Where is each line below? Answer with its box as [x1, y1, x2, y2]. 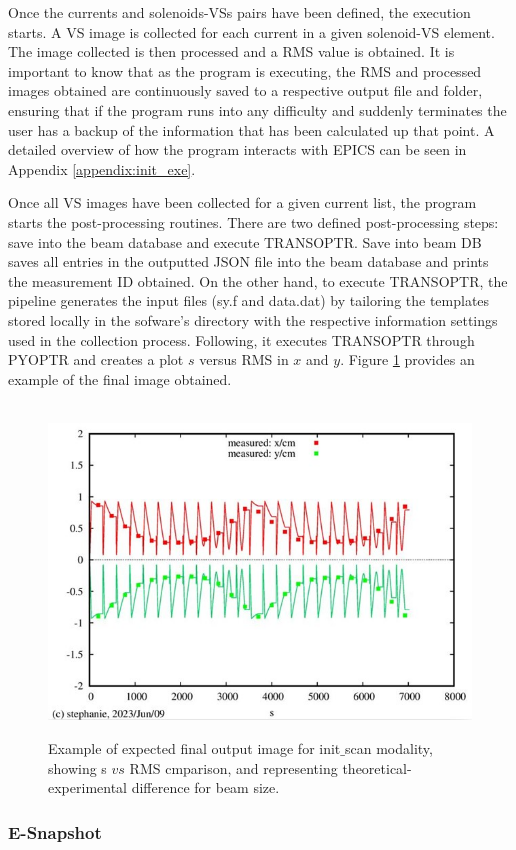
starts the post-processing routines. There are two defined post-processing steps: [8, 211, 499, 232]
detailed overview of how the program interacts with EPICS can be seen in [8, 139, 467, 160]
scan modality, [345, 738, 433, 759]
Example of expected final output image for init [48, 738, 341, 759]
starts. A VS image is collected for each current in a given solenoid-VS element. [8, 21, 495, 42]
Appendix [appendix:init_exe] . [8, 158, 196, 179]
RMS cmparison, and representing [129, 757, 338, 778]
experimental [48, 777, 127, 798]
